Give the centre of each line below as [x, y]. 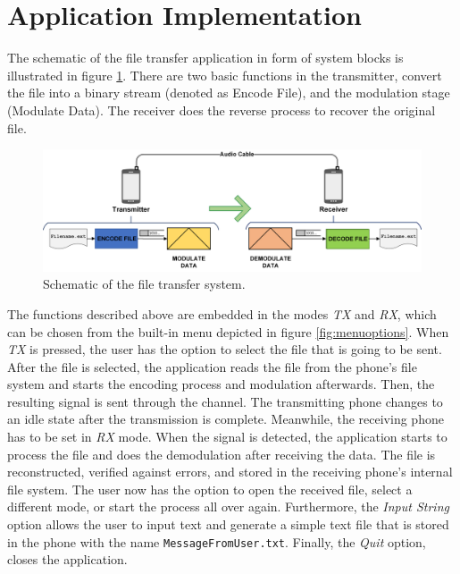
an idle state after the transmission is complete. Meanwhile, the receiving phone [226, 419]
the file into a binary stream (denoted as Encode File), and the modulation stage [229, 93]
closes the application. [67, 559]
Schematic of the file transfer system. [144, 284]
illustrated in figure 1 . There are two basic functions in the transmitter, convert [225, 75]
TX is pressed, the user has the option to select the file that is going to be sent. [225, 349]
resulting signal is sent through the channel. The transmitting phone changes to [225, 401]
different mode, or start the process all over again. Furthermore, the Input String [228, 506]
